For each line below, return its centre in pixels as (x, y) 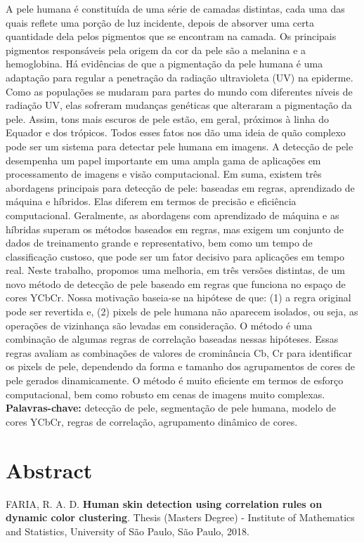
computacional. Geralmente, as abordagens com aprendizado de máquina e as (173, 215)
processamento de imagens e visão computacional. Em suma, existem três (164, 174)
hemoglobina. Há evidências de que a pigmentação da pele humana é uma (164, 64)
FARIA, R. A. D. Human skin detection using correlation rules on (164, 503)
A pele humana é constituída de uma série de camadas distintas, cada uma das (175, 8)
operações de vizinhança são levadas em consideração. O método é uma (159, 325)
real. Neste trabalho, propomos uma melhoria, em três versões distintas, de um (175, 270)
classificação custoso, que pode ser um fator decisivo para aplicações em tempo (175, 256)
